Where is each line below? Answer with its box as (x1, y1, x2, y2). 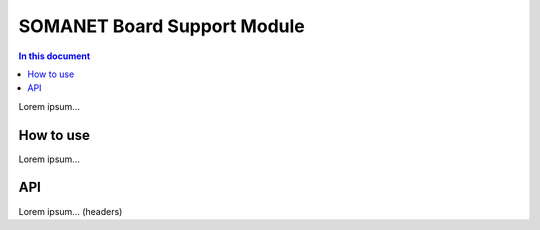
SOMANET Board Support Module (18, 15, 305, 37)
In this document (18, 50, 91, 62)
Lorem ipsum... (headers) (18, 205, 123, 217)
